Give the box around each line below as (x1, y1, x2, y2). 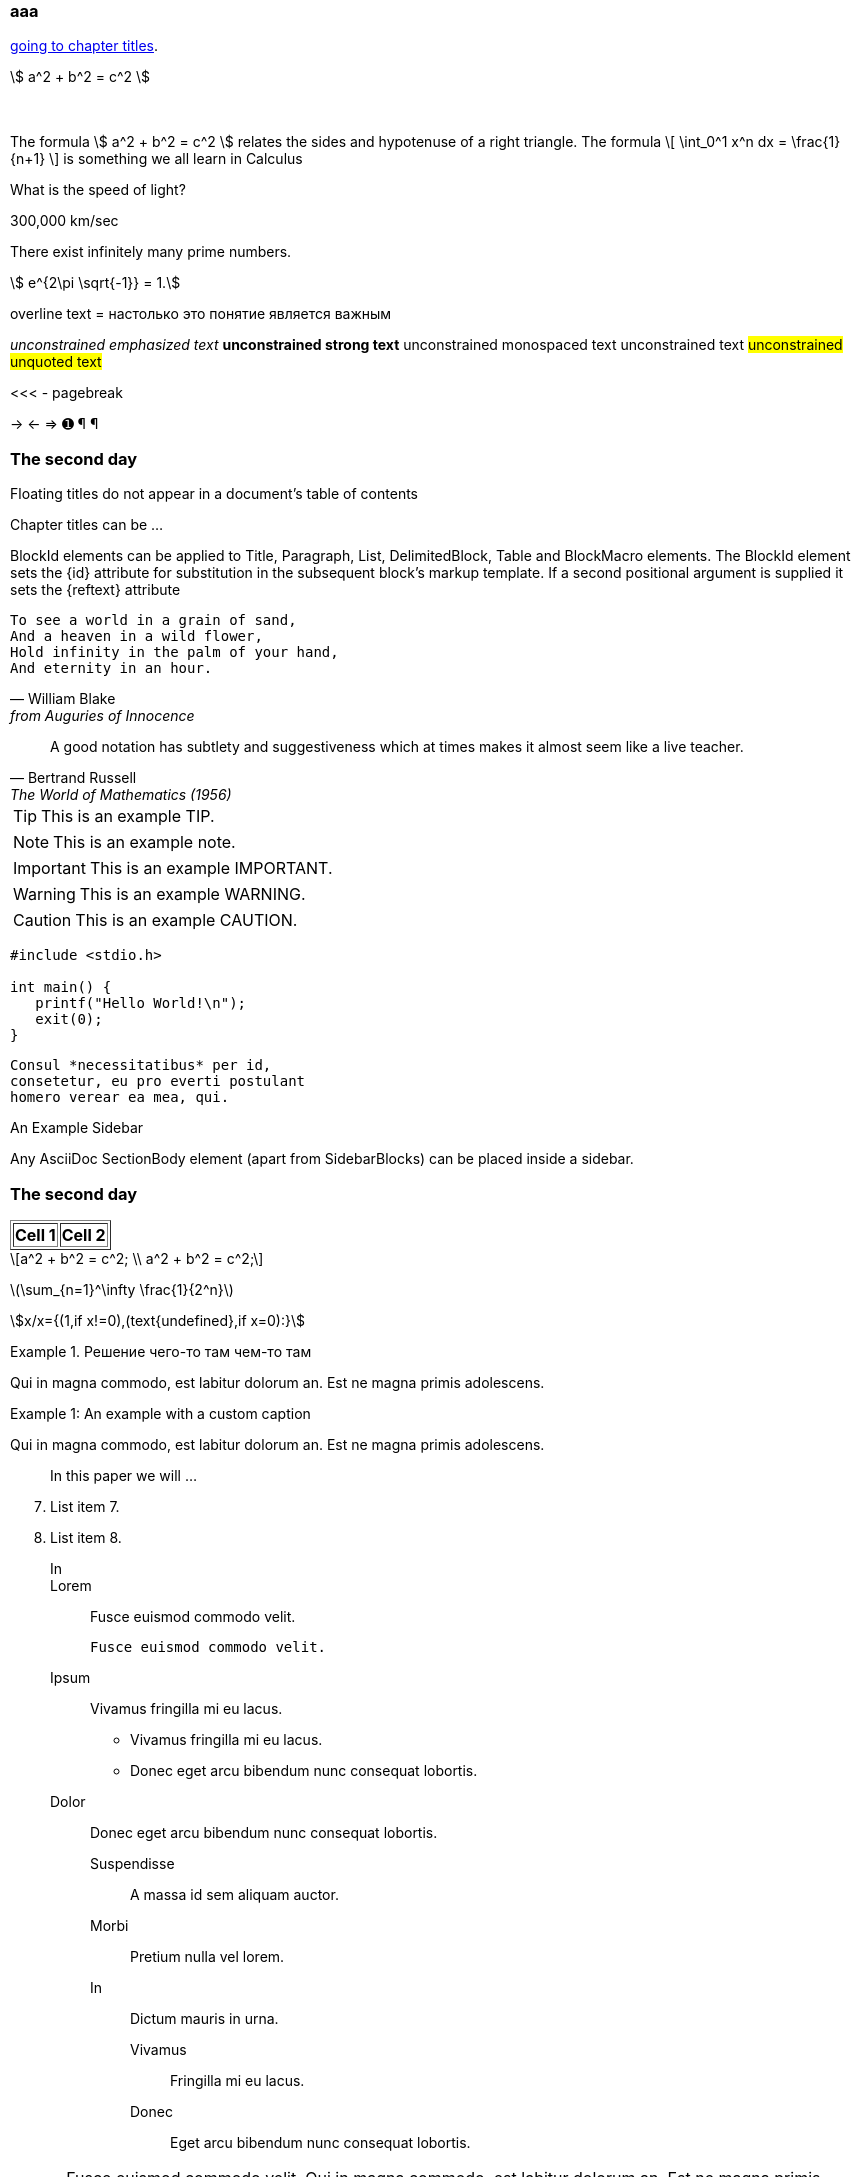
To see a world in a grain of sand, (10, 612, 297, 629)
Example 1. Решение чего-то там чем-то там (10, 1342, 312, 1360)
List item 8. (50, 1528, 122, 1546)
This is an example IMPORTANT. (89, 858, 333, 879)
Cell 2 (61, 1224, 106, 1245)
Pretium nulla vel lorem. (130, 1947, 285, 1965)
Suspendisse (90, 1854, 175, 1872)
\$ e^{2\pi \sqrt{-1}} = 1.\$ (10, 274, 181, 292)
